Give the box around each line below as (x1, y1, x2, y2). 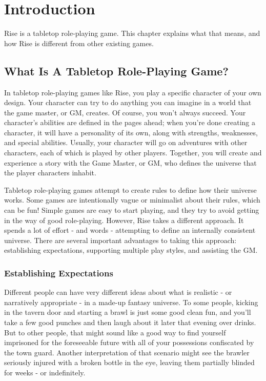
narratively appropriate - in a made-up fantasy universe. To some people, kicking (4, 296, 258, 307)
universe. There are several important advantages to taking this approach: (4, 234, 237, 245)
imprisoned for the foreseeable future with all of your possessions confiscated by (4, 337, 254, 348)
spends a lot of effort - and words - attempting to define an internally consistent (4, 225, 256, 235)
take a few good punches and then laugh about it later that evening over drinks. (4, 317, 256, 328)
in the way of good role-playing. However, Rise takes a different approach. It (4, 214, 244, 225)
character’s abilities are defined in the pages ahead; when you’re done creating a (4, 117, 256, 128)
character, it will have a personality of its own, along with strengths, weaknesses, (4, 127, 258, 137)
